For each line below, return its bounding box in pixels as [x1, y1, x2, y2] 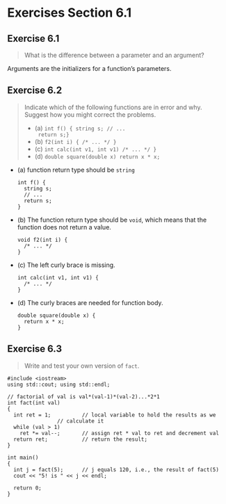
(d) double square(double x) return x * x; [34, 152, 161, 161]
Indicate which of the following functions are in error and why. [24, 103, 202, 111]
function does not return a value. [17, 222, 111, 231]
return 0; [13, 485, 42, 491]
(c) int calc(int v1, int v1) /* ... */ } [34, 145, 157, 153]
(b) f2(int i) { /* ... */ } [34, 137, 117, 145]
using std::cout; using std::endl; [7, 381, 111, 388]
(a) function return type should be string [17, 165, 136, 174]
